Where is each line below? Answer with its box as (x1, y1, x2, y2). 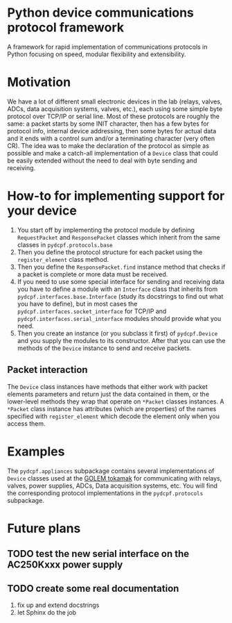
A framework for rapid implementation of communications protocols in (7, 42, 208, 51)
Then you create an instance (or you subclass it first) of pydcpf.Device (17, 329, 218, 338)
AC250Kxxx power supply (7, 559, 123, 571)
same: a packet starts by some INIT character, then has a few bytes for (7, 119, 210, 128)
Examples (7, 443, 65, 459)
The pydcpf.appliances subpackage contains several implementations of (7, 467, 215, 475)
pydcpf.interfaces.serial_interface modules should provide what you (17, 314, 222, 322)
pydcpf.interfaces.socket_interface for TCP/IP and (17, 307, 167, 315)
